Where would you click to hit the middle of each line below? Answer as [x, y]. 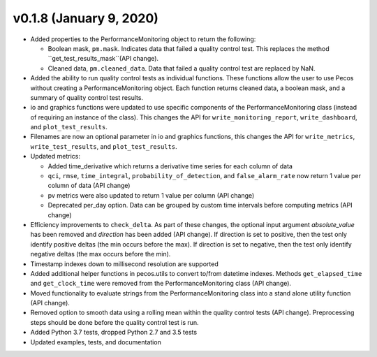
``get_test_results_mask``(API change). [103, 59]
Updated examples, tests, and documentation [96, 342]
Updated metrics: [55, 156]
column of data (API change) [89, 186]
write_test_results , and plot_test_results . [104, 146]
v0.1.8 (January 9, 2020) [86, 18]
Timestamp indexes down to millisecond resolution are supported [125, 264]
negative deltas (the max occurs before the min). [101, 254]
